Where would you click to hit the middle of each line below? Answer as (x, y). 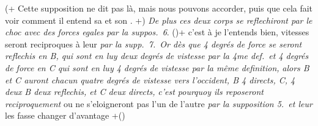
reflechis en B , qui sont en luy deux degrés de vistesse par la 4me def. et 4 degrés (157, 56)
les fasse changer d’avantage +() (65, 115)
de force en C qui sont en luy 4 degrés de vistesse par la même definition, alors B (157, 67)
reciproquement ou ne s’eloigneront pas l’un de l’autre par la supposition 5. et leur (159, 103)
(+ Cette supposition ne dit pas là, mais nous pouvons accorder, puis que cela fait (159, 8)
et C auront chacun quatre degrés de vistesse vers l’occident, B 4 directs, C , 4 (150, 79)
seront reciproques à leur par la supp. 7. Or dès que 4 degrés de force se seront (153, 44)
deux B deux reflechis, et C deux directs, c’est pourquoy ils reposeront (134, 92)
